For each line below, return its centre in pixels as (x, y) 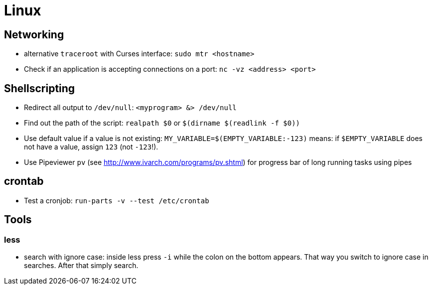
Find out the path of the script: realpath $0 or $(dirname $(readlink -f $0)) (162, 123)
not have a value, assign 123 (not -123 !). (91, 147)
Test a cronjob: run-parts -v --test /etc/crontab (117, 200)
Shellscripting (40, 88)
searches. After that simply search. (81, 266)
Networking (34, 34)
